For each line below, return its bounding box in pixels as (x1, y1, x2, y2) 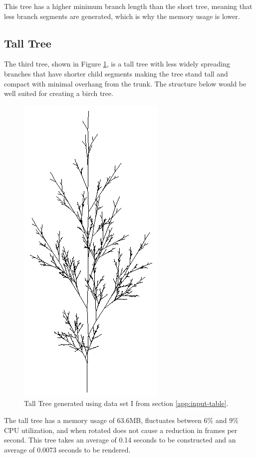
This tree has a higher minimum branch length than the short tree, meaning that (4, 1, 253, 11)
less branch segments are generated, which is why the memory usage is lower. (4, 10, 240, 21)
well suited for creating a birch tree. (4, 88, 114, 98)
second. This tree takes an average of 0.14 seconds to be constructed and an (4, 434, 236, 445)
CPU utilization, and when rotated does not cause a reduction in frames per (4, 424, 238, 435)
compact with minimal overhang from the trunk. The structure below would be (4, 78, 247, 88)
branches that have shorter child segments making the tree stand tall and (4, 68, 228, 78)
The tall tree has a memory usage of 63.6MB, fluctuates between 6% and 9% (4, 414, 239, 425)
